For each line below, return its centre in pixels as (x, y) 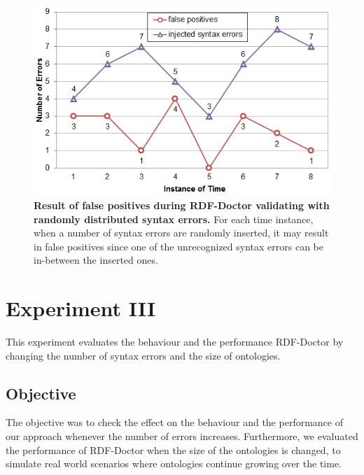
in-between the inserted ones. (96, 260)
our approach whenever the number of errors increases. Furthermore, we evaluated (182, 436)
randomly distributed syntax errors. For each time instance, (174, 219)
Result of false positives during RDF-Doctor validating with (182, 205)
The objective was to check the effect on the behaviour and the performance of (174, 422)
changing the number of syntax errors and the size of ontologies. (143, 355)
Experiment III (81, 308)
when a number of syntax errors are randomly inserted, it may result (181, 233)
